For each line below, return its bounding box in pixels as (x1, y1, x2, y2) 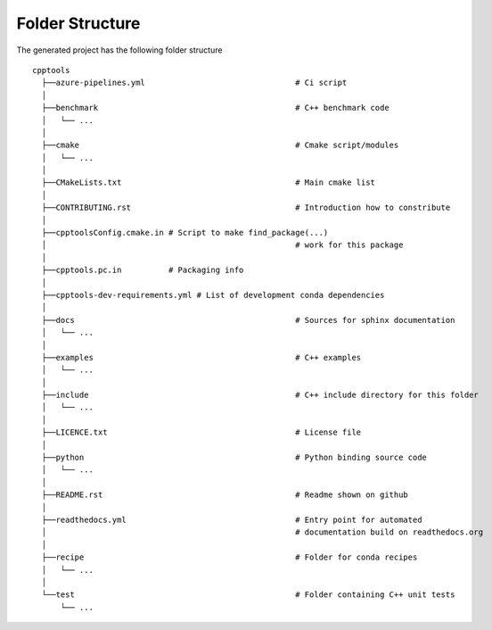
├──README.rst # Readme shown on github (41, 490, 409, 500)
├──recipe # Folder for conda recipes (41, 552, 418, 562)
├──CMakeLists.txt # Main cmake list (41, 178, 376, 187)
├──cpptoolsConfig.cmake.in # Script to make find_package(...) (41, 228, 329, 238)
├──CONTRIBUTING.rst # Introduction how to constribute (41, 203, 451, 213)
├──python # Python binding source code (41, 452, 428, 463)
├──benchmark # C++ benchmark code (41, 103, 389, 113)
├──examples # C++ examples (41, 352, 362, 362)
